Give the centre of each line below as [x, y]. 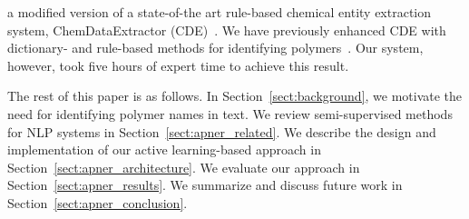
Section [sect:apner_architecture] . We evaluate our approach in [184, 167]
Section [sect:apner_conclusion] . [98, 202]
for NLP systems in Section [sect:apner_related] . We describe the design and [222, 131]
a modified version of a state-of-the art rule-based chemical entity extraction [220, 12]
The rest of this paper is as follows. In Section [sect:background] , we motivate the [235, 96]
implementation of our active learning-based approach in [164, 149]
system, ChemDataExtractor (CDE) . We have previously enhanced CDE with [227, 30]
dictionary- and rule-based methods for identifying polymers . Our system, [215, 48]
